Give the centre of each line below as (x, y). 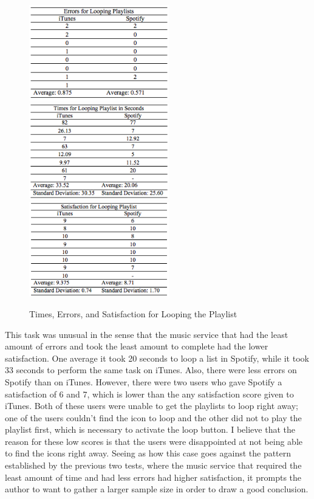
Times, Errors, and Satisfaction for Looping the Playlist (133, 313)
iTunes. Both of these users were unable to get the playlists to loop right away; (152, 406)
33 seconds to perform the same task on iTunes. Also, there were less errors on (151, 370)
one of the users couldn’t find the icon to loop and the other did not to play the (153, 417)
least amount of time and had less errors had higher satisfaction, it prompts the (153, 477)
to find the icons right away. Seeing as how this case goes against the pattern (148, 453)
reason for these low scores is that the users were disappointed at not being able (154, 441)
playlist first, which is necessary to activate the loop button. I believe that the (150, 429)
